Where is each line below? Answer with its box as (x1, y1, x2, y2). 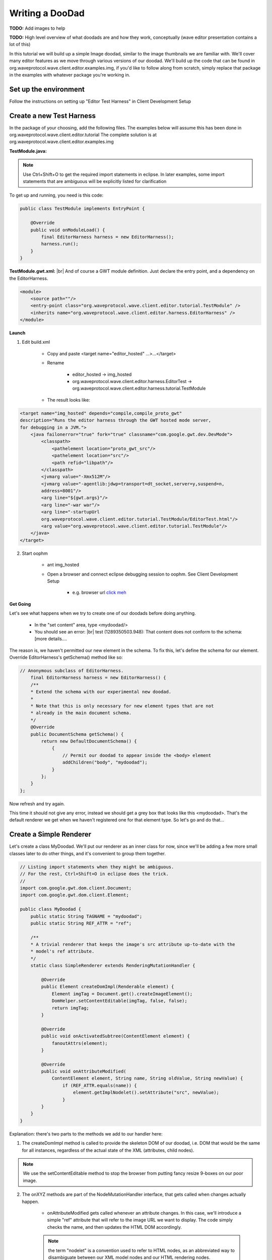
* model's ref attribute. (30, 949, 95, 955)
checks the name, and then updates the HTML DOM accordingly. (47, 1224, 182, 1230)
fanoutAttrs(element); (51, 1040, 108, 1046)
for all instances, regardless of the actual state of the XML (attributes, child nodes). (22, 1147, 194, 1153)
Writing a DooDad (9, 8, 85, 19)
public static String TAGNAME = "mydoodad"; (30, 913, 143, 919)
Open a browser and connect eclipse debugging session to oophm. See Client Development (47, 571, 238, 577)
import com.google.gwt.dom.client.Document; (20, 885, 132, 891)
